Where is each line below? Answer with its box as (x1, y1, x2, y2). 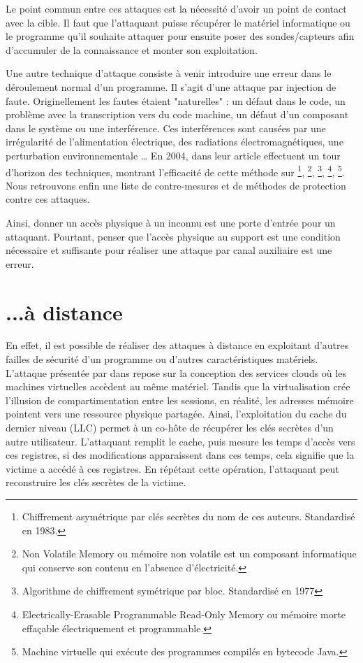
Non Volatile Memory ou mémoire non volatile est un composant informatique (22, 546, 357, 561)
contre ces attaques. (6, 192, 90, 206)
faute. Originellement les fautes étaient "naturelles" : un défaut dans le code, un (6, 93, 346, 108)
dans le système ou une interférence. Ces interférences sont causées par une (6, 120, 326, 135)
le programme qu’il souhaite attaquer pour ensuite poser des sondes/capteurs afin (6, 29, 355, 43)
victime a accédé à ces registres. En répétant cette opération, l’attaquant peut (6, 461, 339, 476)
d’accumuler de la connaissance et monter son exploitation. (6, 42, 258, 57)
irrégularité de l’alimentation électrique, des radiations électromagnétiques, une (6, 134, 343, 149)
